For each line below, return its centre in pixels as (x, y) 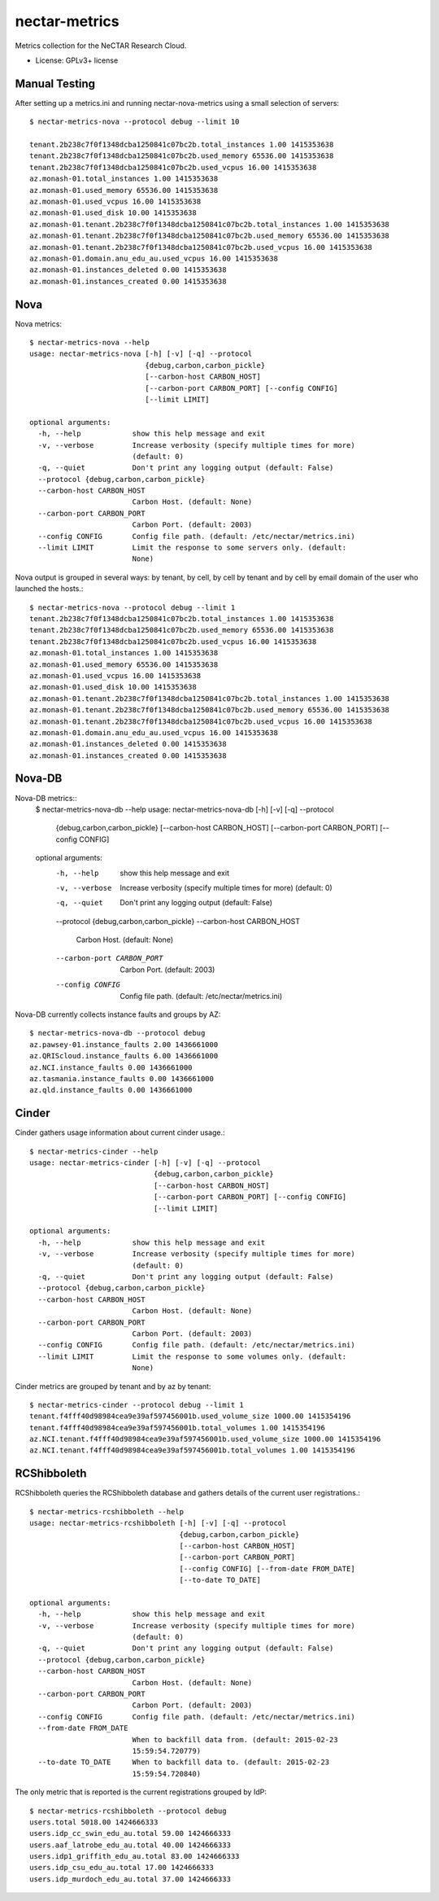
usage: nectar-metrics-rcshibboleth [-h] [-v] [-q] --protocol (158, 1523)
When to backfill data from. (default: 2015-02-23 (235, 1739)
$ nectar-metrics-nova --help (90, 342)
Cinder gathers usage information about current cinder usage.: (120, 1132)
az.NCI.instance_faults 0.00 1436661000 (111, 1067)
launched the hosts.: (49, 589)
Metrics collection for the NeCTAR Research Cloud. (101, 46)
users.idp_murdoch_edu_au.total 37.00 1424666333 (130, 1879)
